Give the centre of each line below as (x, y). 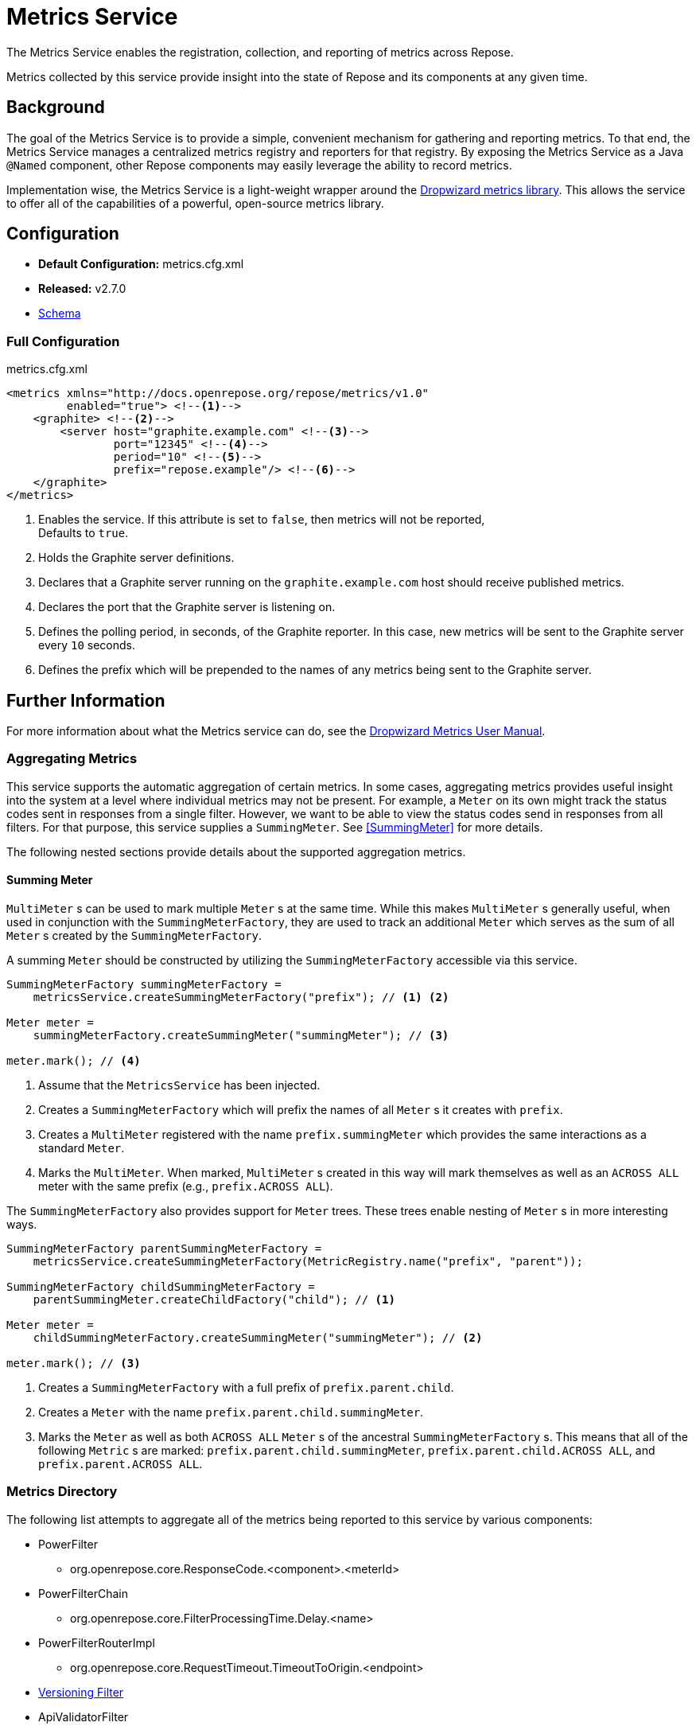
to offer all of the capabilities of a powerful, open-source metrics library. (195, 203)
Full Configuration (63, 341)
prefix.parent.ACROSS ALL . (121, 1464)
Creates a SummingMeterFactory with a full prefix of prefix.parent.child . (246, 1387)
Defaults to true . (84, 533)
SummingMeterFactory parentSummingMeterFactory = (164, 1249)
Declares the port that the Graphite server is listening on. (187, 607)
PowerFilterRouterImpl (97, 1642)
